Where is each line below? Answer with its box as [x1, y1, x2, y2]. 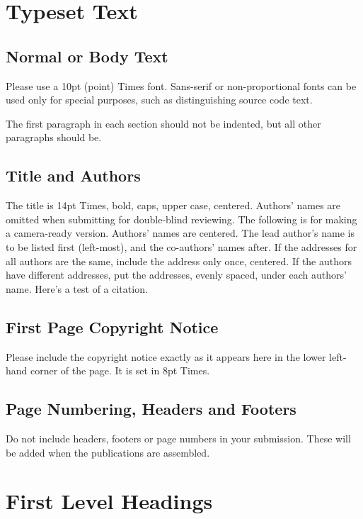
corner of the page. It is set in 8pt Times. [30, 363, 210, 378]
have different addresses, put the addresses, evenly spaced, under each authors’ [6, 267, 347, 282]
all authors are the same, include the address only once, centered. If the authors [6, 253, 352, 268]
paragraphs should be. [6, 130, 102, 145]
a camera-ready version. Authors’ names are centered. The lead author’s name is [6, 225, 355, 240]
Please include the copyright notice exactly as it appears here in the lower [6, 349, 326, 364]
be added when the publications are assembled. [6, 445, 210, 459]
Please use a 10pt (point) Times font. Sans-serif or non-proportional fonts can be [6, 78, 357, 93]
